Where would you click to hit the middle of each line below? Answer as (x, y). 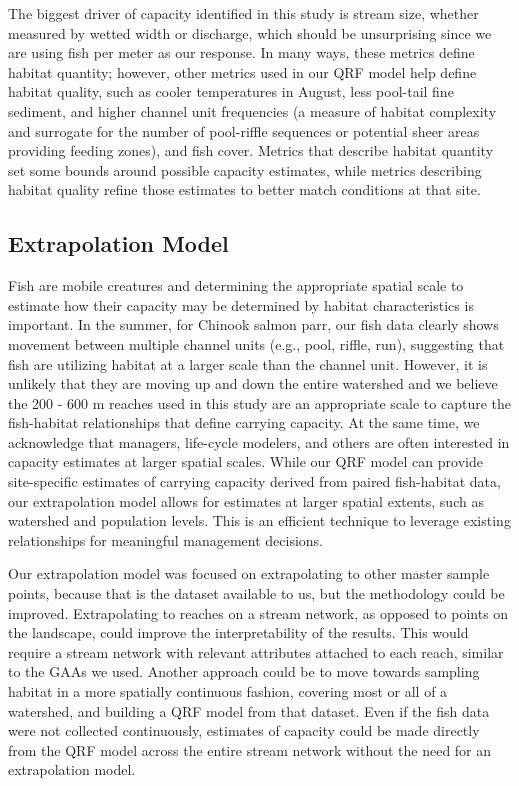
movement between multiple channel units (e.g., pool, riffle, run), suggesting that (256, 343)
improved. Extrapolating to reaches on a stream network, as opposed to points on (258, 612)
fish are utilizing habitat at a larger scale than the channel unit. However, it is (248, 363)
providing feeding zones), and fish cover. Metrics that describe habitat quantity (251, 150)
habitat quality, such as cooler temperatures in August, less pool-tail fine (231, 91)
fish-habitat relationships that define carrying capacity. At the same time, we (244, 422)
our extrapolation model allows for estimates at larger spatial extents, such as (246, 500)
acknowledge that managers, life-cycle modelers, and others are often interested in (259, 441)
